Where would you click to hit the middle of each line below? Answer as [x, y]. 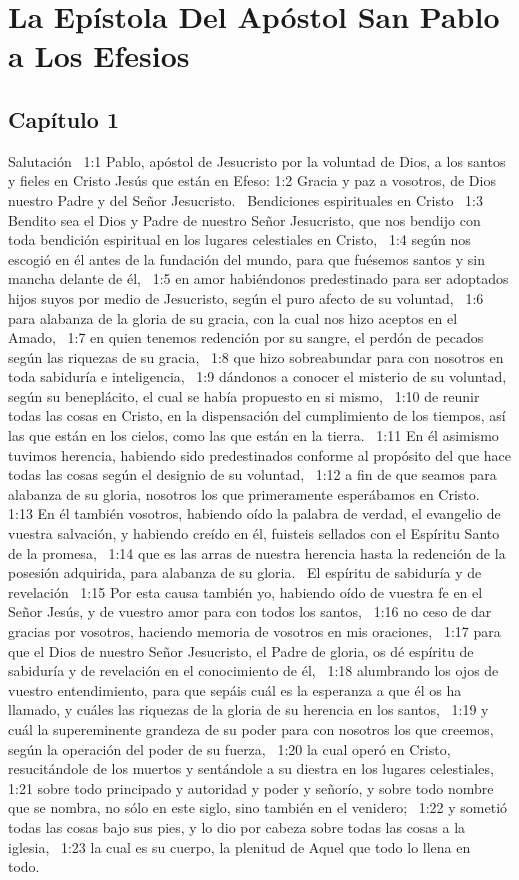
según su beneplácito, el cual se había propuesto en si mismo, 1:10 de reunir [244, 395]
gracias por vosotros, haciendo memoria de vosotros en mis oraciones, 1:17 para [254, 631]
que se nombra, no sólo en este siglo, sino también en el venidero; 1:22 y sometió [258, 807]
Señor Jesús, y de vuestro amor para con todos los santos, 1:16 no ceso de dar [250, 611]
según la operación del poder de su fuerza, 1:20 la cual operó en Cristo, [229, 748]
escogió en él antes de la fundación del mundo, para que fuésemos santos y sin [246, 258]
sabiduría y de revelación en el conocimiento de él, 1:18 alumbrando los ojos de [253, 670]
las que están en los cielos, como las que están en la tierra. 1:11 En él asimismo [253, 435]
